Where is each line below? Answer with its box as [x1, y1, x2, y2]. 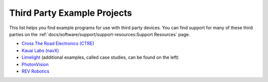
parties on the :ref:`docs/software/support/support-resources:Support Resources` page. [9, 31, 191, 37]
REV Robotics [21, 68, 50, 74]
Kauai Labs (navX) [21, 47, 59, 53]
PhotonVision [21, 61, 49, 67]
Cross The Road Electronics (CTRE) [21, 41, 94, 46]
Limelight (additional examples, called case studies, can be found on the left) [21, 54, 179, 60]
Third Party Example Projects [9, 7, 133, 18]
